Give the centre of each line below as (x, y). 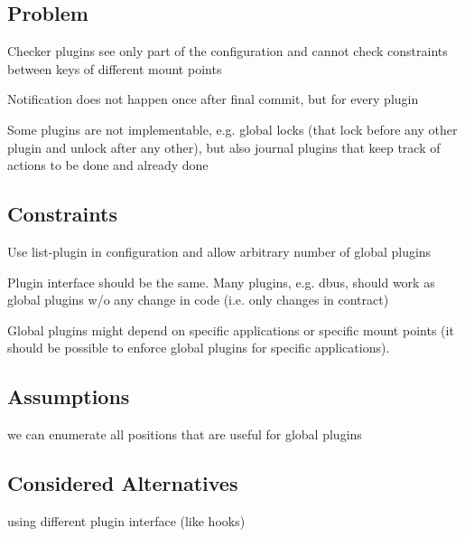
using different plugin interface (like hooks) (126, 520)
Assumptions (69, 396)
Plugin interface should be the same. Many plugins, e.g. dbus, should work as (221, 282)
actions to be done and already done (108, 165)
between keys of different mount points (115, 68)
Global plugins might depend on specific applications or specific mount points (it (231, 330)
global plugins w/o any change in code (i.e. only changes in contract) (198, 300)
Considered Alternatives (123, 483)
